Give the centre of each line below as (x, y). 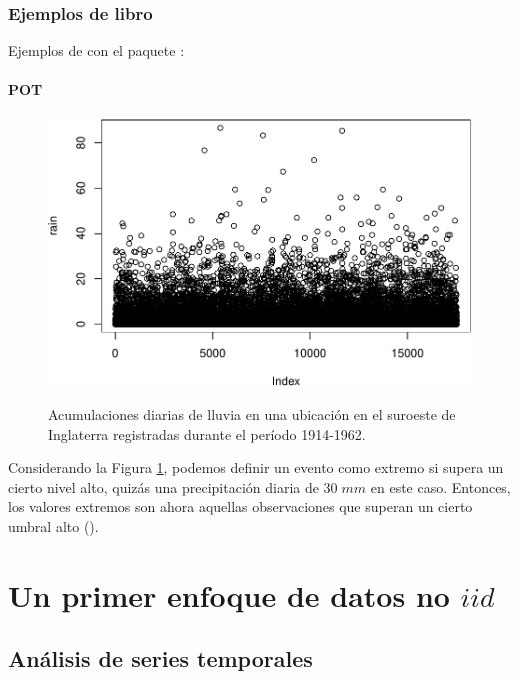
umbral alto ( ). (53, 526)
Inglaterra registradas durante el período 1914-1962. (207, 433)
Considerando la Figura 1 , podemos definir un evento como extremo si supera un (256, 467)
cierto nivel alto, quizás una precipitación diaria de (163, 486)
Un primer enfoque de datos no (229, 594)
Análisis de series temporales (160, 658)
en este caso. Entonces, (440, 486)
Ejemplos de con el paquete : (96, 50)
